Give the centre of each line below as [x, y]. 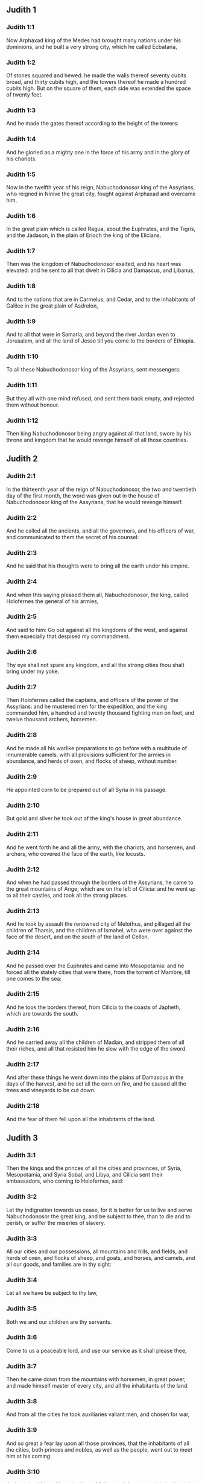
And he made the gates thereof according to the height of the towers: [93, 124]
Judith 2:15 [23, 994]
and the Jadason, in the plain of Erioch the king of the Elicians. [84, 235]
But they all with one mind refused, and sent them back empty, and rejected [100, 398]
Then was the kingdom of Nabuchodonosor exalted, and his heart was [94, 264]
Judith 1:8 [21, 286]
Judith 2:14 [23, 952]
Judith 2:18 [23, 1106]
